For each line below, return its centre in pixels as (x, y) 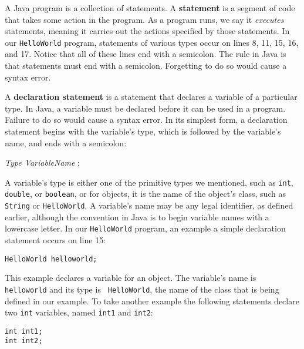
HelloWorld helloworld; (51, 259)
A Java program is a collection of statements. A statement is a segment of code (150, 8)
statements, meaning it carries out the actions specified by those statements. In (147, 31)
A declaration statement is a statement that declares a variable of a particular (151, 97)
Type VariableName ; (42, 162)
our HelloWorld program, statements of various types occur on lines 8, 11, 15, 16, (152, 42)
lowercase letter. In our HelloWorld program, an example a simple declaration (145, 228)
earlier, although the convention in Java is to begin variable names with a (137, 217)
